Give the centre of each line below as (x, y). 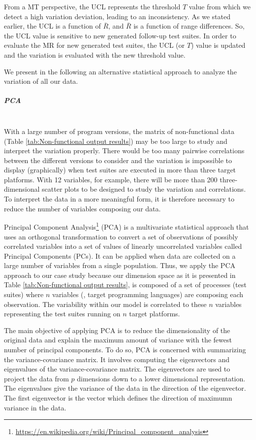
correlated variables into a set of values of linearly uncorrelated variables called (123, 246)
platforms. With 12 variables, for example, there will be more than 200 (111, 179)
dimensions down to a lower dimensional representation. (161, 378)
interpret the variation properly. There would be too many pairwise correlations (124, 151)
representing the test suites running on (62, 314)
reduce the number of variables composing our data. (82, 208)
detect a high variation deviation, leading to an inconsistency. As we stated (117, 16)
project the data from (36, 378)
